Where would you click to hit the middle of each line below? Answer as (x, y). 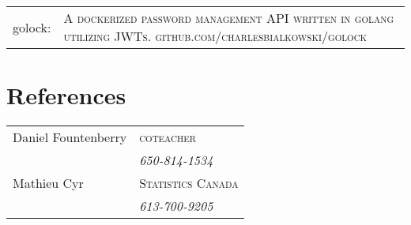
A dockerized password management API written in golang (229, 18)
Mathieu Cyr (48, 183)
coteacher (168, 137)
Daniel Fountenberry (70, 137)
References (66, 95)
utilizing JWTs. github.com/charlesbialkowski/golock (215, 36)
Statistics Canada (189, 183)
